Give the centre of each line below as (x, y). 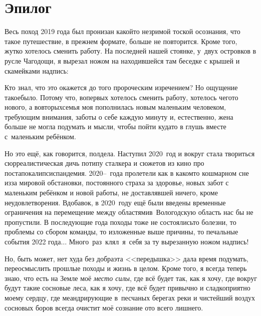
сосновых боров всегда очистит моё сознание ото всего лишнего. (104, 307)
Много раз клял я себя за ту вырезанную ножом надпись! (159, 241)
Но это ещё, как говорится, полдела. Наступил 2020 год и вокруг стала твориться (130, 153)
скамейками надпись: (37, 70)
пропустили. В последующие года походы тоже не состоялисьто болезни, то (120, 222)
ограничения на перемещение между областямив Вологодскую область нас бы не (129, 212)
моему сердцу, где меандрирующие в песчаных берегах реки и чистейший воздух (130, 297)
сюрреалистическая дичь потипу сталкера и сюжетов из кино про (104, 163)
